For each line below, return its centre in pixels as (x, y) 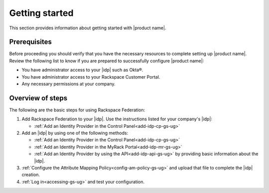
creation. (31, 175)
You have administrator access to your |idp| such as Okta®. (82, 70)
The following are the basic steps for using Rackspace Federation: (77, 110)
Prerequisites (30, 42)
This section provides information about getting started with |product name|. (88, 28)
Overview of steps (38, 98)
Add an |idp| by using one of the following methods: (75, 133)
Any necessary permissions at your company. (68, 84)
